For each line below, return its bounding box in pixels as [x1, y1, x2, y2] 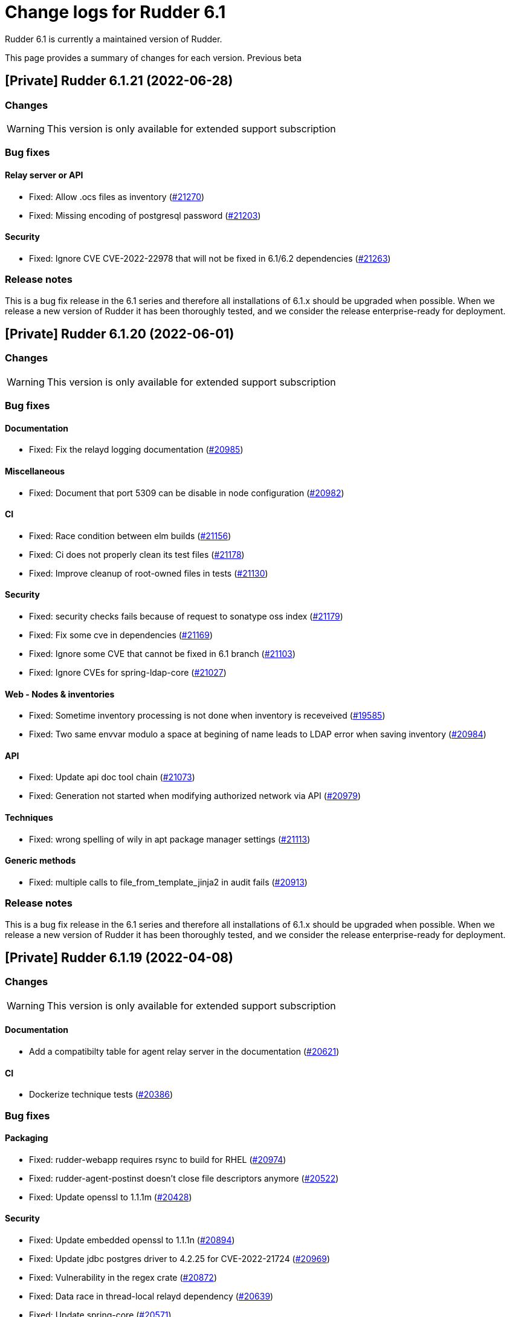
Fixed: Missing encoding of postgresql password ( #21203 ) [29, 210, 261, 221]
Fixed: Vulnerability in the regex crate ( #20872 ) [29, 1272, 218, 1283]
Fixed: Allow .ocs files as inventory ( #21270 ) [29, 191, 205, 202]
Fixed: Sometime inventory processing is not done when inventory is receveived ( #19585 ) [29, 710, 386, 721]
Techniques [5, 812, 53, 823]
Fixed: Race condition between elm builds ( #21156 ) [29, 530, 231, 541]
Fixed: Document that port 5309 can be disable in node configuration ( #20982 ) [29, 487, 344, 498]
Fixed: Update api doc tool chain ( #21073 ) [29, 772, 195, 783]
